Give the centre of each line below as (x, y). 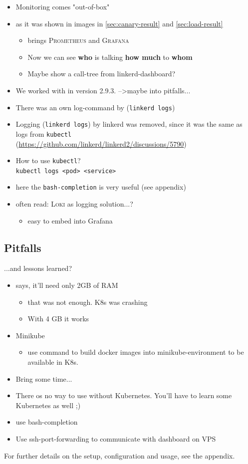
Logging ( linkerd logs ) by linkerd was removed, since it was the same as (129, 124)
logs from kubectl (44, 133)
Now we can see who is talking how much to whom (110, 57)
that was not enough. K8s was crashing (88, 302)
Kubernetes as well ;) (48, 405)
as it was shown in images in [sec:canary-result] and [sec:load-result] (119, 23)
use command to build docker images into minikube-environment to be (136, 352)
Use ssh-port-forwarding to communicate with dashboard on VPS (116, 439)
